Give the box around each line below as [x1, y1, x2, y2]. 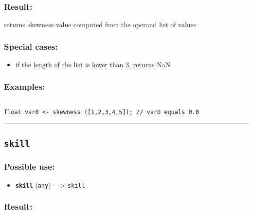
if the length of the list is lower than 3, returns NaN [15, 59, 171, 70]
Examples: [4, 80, 45, 92]
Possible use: [4, 160, 55, 173]
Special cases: [4, 40, 58, 52]
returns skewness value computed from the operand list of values [4, 19, 197, 30]
